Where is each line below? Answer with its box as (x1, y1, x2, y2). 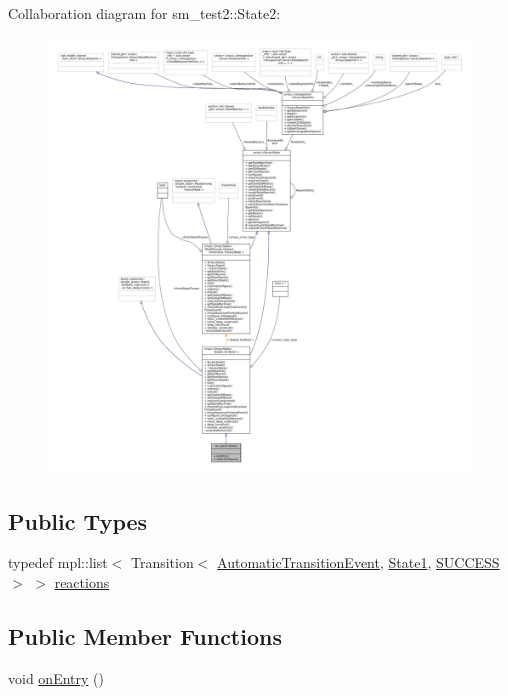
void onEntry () (8, 667, 104, 688)
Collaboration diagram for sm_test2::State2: (8, 3, 281, 23)
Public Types (8, 505, 148, 536)
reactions (54, 572, 110, 593)
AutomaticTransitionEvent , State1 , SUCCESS (217, 552, 500, 573)
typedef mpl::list (8, 552, 108, 573)
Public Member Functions (8, 621, 282, 651)
